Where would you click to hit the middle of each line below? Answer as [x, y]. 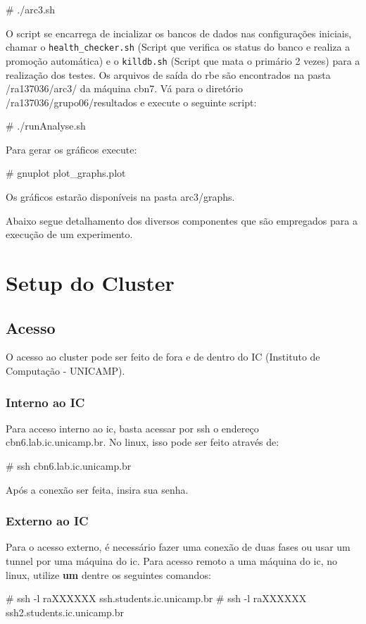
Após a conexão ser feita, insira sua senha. [97, 489]
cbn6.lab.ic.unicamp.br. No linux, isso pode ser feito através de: [143, 442]
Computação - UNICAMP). [65, 371]
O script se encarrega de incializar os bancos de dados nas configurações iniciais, [179, 33]
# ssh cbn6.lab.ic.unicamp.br [69, 466]
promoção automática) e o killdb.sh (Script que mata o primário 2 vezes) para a [183, 60]
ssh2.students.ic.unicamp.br [65, 612]
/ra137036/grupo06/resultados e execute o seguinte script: [131, 102]
